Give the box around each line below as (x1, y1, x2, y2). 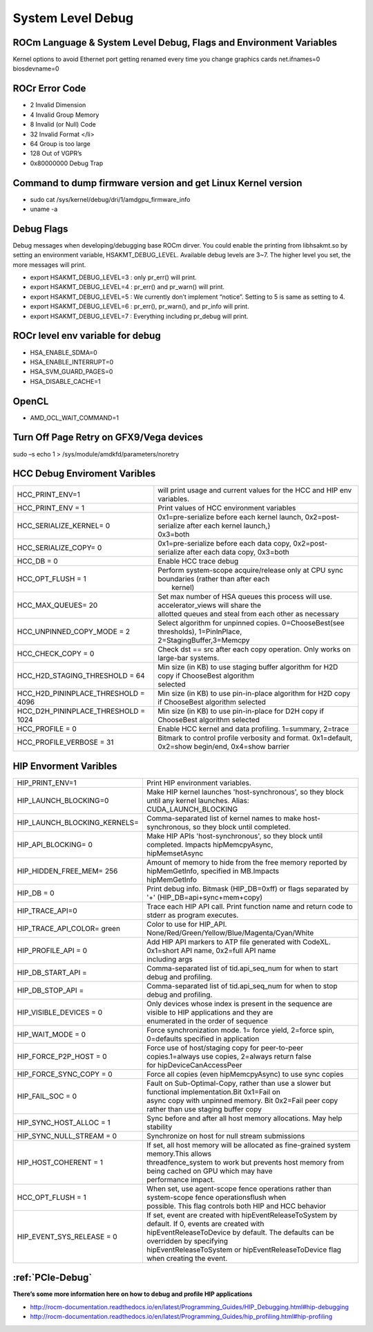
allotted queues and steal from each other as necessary (157, 609, 339, 619)
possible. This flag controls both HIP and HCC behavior (146, 1201, 327, 1210)
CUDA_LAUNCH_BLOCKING (146, 804, 238, 814)
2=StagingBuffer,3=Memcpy (157, 636, 250, 645)
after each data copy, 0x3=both (186, 547, 289, 557)
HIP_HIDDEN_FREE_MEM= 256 (17, 866, 118, 876)
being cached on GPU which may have (146, 1166, 273, 1176)
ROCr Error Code (12, 83, 86, 95)
